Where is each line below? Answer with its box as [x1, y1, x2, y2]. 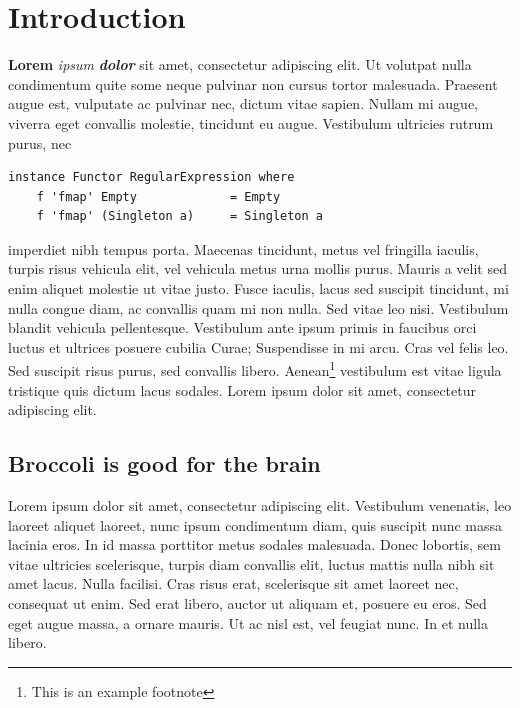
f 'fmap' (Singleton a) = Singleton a [36, 209, 323, 224]
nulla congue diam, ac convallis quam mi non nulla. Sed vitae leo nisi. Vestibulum [8, 297, 509, 318]
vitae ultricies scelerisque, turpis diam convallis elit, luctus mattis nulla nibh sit [8, 553, 495, 574]
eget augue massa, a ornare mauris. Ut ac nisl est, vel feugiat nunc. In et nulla [8, 612, 488, 633]
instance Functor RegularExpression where [8, 170, 295, 185]
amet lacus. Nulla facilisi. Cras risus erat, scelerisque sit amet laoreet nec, [8, 573, 459, 594]
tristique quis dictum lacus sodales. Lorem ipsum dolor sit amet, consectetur [8, 379, 476, 400]
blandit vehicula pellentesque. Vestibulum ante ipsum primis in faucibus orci [8, 317, 477, 338]
